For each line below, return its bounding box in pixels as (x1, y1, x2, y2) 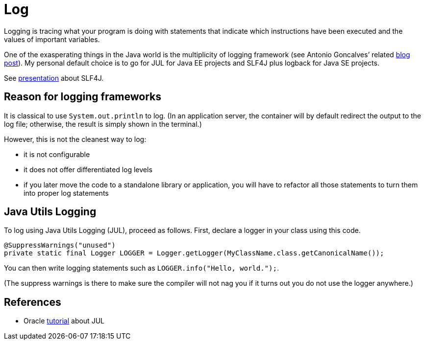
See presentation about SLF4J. (4, 73, 104, 82)
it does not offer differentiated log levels (24, 165, 152, 174)
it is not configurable (24, 150, 90, 159)
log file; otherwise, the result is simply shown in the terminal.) (4, 119, 202, 128)
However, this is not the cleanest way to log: (4, 135, 147, 143)
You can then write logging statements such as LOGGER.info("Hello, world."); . (4, 264, 279, 273)
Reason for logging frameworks (4, 91, 162, 103)
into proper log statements (24, 188, 109, 197)
